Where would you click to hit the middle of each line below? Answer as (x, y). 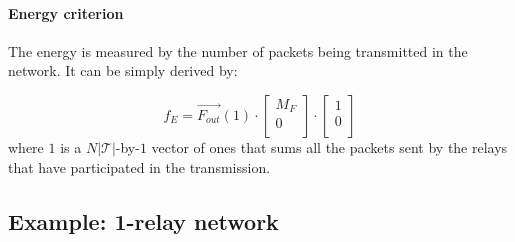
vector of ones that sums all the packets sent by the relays (329, 146)
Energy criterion (66, 12)
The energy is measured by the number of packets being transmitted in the (238, 50)
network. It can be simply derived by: (123, 70)
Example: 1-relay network (143, 220)
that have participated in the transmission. (139, 166)
